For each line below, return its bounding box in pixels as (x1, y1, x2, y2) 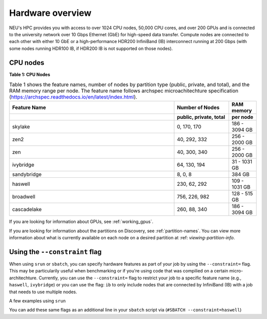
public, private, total (177, 114, 225, 121)
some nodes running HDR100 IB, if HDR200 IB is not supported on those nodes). (9, 45, 173, 52)
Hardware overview (9, 7, 91, 18)
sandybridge (12, 171, 42, 178)
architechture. (9, 275, 38, 281)
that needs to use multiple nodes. (9, 289, 78, 295)
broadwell (12, 193, 36, 200)
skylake (12, 123, 30, 130)
